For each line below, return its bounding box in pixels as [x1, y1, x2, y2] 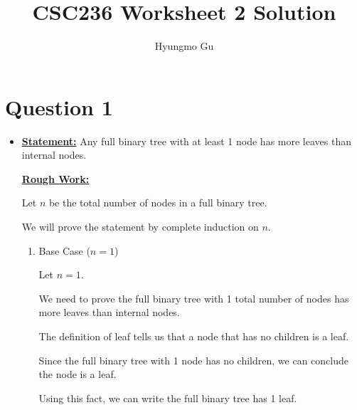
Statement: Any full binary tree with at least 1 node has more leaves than [21, 133, 351, 148]
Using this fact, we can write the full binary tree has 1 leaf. [38, 390, 297, 405]
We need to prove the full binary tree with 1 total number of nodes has [38, 290, 349, 305]
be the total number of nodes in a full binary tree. [48, 195, 267, 210]
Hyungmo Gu [154, 38, 214, 53]
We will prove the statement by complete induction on [21, 219, 259, 234]
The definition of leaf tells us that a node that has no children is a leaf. [38, 329, 349, 343]
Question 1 [5, 92, 113, 121]
